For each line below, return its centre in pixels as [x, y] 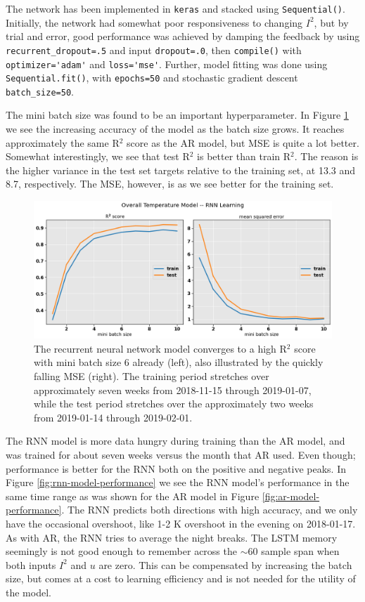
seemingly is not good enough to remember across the [121, 551]
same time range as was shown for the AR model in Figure [133, 496]
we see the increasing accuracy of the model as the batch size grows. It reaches [175, 129]
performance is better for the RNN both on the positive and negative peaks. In [176, 468]
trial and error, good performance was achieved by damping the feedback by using [183, 36]
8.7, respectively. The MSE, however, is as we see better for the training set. [170, 184]
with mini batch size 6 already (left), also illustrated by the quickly [179, 362]
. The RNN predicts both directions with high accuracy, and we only [210, 510]
